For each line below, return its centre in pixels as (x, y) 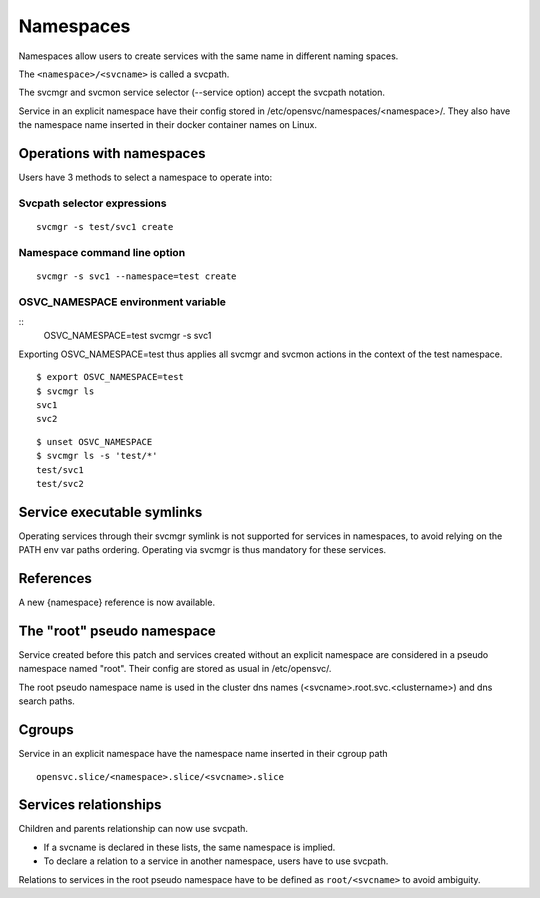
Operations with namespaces (112, 153)
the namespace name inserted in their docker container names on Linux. (168, 125)
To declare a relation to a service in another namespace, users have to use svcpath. (216, 861)
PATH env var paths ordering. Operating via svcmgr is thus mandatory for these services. (202, 550)
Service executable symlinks (110, 511)
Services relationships (90, 805)
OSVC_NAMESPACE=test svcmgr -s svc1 (127, 336)
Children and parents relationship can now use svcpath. (133, 829)
